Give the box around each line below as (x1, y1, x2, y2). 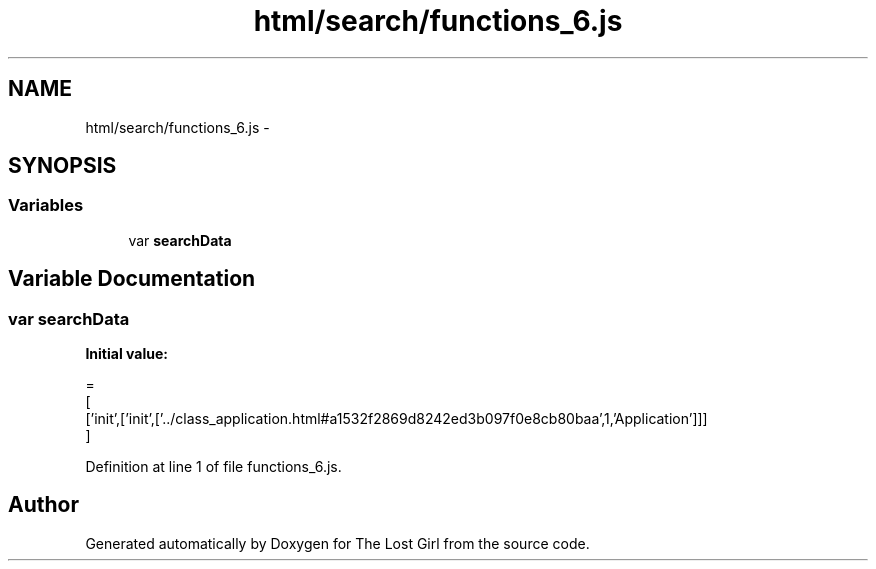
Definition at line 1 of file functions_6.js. (85, 458, 342, 476)
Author (8, 492, 79, 518)
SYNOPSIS (8, 153, 117, 179)
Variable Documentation (8, 266, 256, 292)
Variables (8, 195, 84, 216)
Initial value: (85, 345, 168, 363)
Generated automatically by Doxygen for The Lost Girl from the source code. (85, 534, 590, 552)
